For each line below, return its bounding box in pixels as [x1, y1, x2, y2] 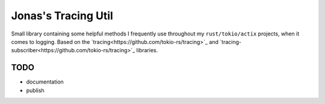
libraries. [136, 47, 158, 54]
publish [26, 87, 45, 94]
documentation [26, 78, 64, 85]
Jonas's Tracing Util [11, 9, 114, 22]
